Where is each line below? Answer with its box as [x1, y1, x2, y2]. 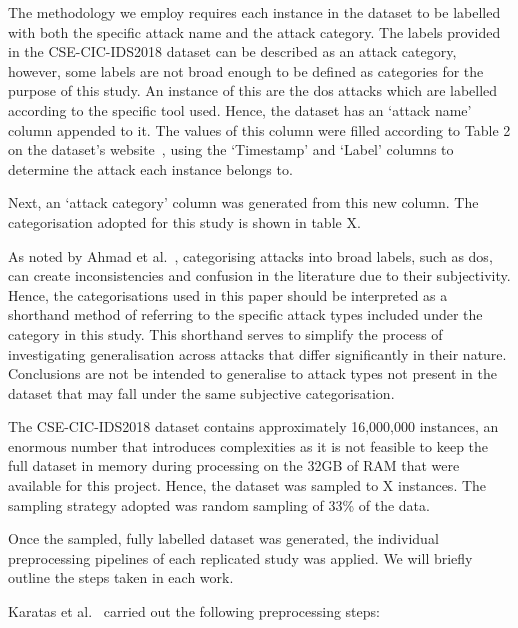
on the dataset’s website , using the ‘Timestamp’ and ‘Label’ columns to [8, 139, 454, 160]
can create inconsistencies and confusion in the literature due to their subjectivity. [8, 265, 511, 286]
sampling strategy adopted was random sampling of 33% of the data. [8, 494, 430, 515]
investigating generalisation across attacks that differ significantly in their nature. [8, 343, 507, 364]
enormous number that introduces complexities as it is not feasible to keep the [8, 435, 489, 456]
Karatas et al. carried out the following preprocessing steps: [8, 601, 380, 622]
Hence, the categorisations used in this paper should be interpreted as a [8, 284, 448, 305]
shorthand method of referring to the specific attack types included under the [8, 304, 483, 325]
